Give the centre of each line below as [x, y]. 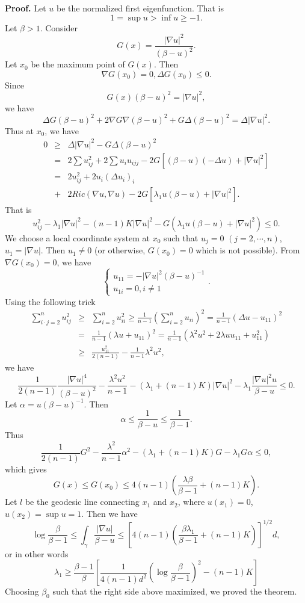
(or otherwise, [120, 250]
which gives [26, 468]
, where [191, 502]
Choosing [22, 591]
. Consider [59, 27]
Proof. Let [26, 8]
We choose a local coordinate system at [77, 237]
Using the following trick [50, 301]
